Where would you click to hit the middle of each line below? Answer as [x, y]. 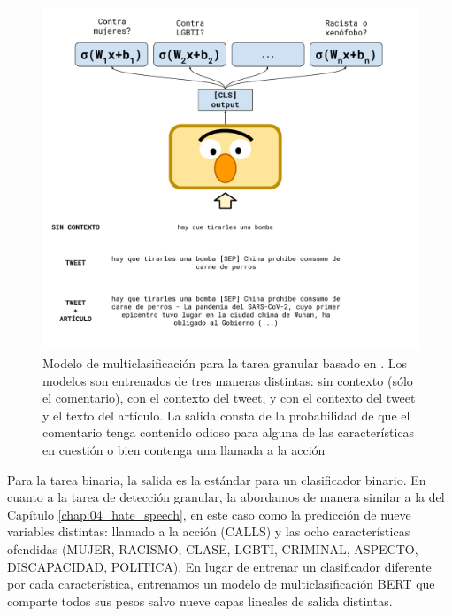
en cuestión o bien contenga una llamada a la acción [184, 449]
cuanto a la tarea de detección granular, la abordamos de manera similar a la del [226, 497]
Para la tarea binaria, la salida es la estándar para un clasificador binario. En [217, 479]
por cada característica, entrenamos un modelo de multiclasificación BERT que [221, 584]
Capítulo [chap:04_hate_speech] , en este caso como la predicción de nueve [209, 514]
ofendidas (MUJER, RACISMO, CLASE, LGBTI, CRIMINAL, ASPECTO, [213, 548]
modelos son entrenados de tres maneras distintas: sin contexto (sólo [228, 380]
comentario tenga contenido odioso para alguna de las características [229, 432]
